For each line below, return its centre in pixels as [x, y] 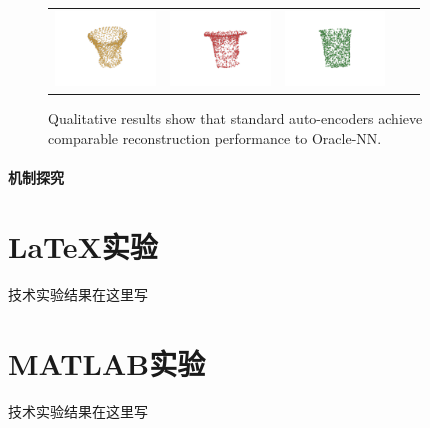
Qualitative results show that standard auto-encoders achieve [235, 118]
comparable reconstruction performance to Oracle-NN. [215, 138]
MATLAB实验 [107, 362]
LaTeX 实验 [83, 245]
